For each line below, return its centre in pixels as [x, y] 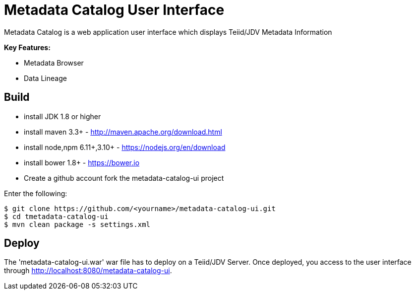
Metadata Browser [54, 63]
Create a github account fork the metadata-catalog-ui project [124, 178]
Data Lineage [45, 78]
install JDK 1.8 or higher [62, 116]
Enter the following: [36, 193]
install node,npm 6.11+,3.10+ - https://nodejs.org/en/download [125, 147]
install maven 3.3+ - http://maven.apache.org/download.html [123, 132]
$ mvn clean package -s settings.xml [77, 224]
